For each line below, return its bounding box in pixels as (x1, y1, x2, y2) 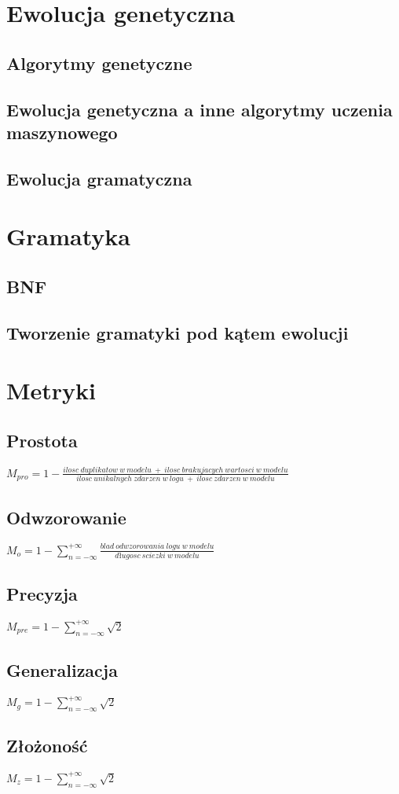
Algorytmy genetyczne (6, 50, 192, 75)
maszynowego (6, 119, 118, 144)
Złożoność (6, 733, 88, 758)
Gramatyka (6, 220, 130, 252)
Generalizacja (6, 657, 118, 682)
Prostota (6, 428, 78, 452)
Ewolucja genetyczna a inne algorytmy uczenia (6, 97, 393, 121)
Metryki (6, 374, 97, 406)
